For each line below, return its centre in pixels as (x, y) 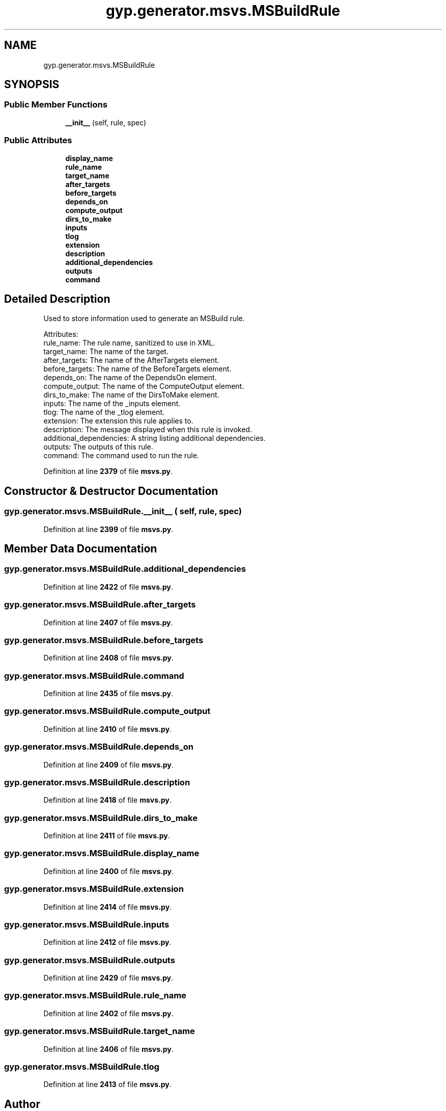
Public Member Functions (56, 105)
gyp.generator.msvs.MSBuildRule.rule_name (95, 996)
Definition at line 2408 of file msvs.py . (108, 658)
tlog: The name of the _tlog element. (104, 412)
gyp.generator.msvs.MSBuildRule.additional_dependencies (125, 569)
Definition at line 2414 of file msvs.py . (108, 907)
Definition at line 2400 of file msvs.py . (109, 871)
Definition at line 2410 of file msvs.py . (108, 729)
